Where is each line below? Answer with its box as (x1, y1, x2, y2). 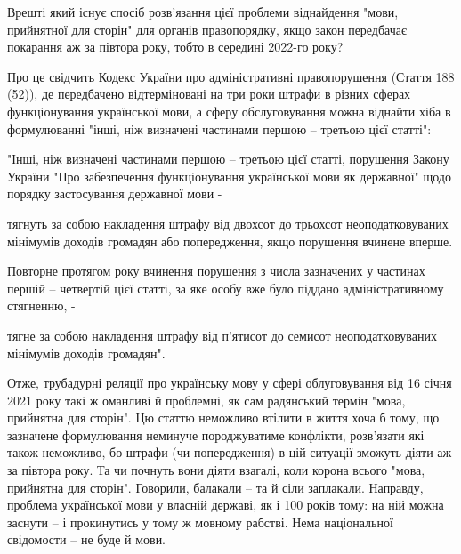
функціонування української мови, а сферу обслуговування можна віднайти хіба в (7, 101, 451, 120)
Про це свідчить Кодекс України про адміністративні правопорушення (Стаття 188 (7, 67, 455, 85)
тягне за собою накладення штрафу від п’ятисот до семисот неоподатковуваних (7, 325, 437, 344)
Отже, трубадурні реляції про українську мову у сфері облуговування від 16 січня (7, 373, 452, 392)
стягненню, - (7, 296, 76, 315)
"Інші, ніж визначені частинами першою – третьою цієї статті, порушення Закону (7, 149, 449, 168)
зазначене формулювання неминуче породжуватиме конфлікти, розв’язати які (7, 425, 425, 444)
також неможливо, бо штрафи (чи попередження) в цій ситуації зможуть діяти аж (7, 443, 452, 462)
